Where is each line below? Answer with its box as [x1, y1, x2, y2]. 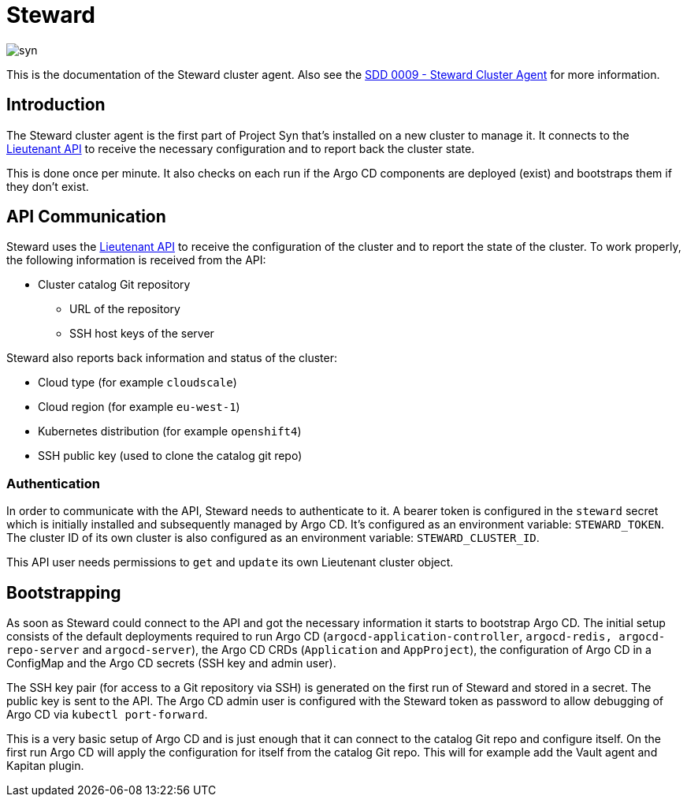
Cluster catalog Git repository [38, 278, 191, 292]
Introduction [6, 95, 106, 115]
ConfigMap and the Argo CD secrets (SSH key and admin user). [6, 656, 336, 670]
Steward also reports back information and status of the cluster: [6, 351, 337, 365]
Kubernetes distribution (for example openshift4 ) [38, 424, 302, 439]
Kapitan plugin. [6, 759, 84, 773]
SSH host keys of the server [69, 327, 214, 341]
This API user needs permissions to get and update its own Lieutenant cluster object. [6, 555, 454, 570]
